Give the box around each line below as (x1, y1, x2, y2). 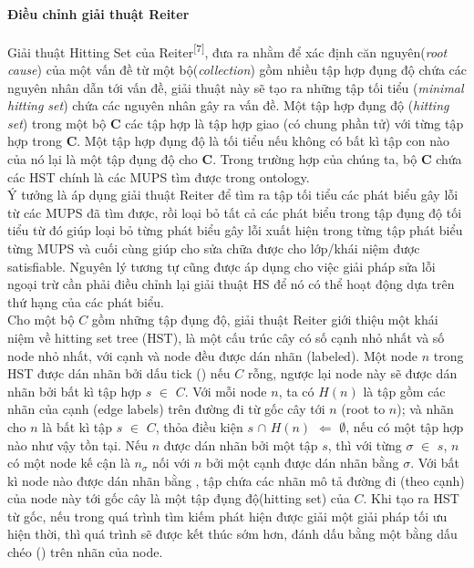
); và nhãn (397, 399, 454, 418)
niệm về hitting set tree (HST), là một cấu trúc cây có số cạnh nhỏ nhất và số (7, 327, 445, 346)
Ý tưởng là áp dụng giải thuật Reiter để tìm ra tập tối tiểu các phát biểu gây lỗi (7, 185, 459, 204)
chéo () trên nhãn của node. (7, 542, 163, 562)
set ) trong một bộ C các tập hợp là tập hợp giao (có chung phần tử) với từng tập (7, 113, 464, 132)
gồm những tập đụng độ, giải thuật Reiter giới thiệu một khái (91, 310, 438, 329)
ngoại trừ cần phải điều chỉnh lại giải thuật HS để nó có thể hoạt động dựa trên (7, 274, 455, 294)
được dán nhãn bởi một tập (163, 435, 318, 454)
